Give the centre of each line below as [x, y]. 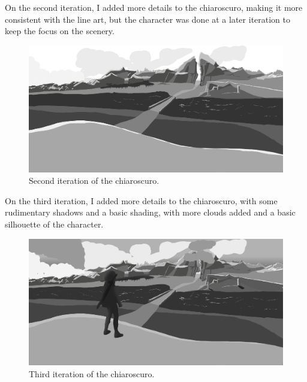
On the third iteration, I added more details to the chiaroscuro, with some [141, 200]
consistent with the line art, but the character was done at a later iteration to [148, 19]
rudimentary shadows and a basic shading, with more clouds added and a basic [150, 212]
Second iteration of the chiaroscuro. [94, 181]
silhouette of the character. [54, 224]
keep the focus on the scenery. [60, 31]
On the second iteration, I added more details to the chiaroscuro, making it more [154, 7]
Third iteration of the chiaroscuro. [92, 373]
